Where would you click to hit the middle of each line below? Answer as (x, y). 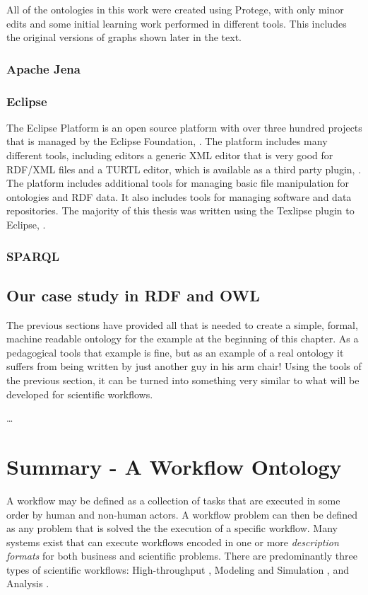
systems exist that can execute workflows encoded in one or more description (173, 542)
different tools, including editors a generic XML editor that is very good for (170, 155)
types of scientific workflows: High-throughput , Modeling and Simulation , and (178, 569)
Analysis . (28, 583)
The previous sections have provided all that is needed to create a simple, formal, (182, 324)
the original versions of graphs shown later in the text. (124, 37)
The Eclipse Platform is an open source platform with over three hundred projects (184, 127)
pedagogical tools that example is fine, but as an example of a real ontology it (175, 352)
